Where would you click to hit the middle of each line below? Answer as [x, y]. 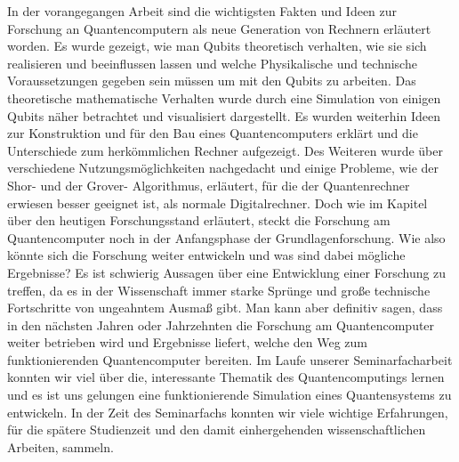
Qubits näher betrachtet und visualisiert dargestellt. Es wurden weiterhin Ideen [224, 115]
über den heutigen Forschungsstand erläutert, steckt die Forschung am [199, 220]
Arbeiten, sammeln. [60, 446]
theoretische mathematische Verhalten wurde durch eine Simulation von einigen [224, 97]
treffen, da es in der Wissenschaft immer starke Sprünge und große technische [219, 290]
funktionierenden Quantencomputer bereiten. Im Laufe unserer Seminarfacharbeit [230, 359]
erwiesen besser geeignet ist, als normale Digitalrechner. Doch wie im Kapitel [217, 203]
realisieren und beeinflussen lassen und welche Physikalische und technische [212, 63]
